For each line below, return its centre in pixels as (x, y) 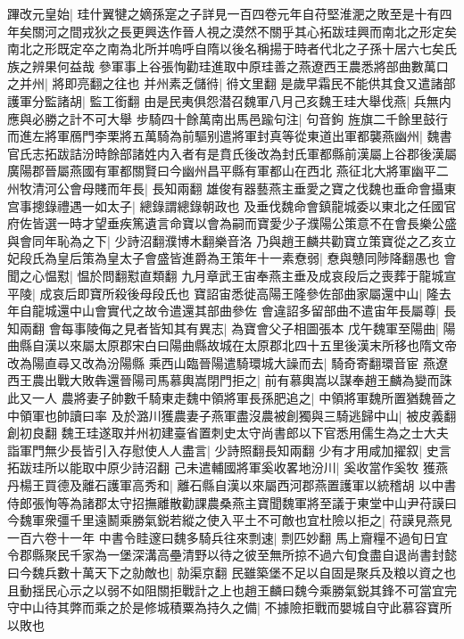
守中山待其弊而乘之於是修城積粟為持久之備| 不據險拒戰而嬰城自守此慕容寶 (224, 607)
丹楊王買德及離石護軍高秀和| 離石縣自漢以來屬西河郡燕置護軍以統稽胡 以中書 (232, 485)
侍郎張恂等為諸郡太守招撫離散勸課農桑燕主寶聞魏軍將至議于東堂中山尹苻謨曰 (232, 502)
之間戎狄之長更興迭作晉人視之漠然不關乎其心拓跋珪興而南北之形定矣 (257, 31)
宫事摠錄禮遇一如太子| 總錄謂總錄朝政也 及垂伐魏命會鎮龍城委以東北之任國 (226, 205)
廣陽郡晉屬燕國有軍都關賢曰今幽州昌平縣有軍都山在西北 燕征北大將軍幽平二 (228, 171)
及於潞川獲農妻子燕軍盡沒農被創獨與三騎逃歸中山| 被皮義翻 (284, 415)
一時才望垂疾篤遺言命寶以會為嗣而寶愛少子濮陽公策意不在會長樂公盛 (257, 223)
